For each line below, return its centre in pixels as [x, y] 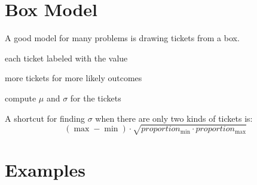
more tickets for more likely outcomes [74, 78]
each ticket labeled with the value [66, 58]
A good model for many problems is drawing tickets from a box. [122, 38]
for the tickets [96, 98]
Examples [45, 169]
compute [21, 98]
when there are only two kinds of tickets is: [174, 118]
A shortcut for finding [45, 118]
